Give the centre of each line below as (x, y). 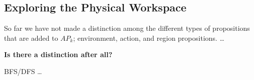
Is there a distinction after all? (58, 54)
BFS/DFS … (23, 71)
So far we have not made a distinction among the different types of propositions (127, 28)
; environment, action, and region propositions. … (149, 38)
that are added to (31, 38)
